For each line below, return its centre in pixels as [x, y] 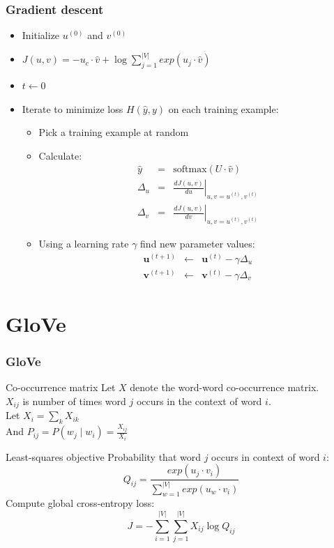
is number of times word [74, 401]
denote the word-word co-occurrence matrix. [225, 387]
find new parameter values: [198, 244]
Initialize [41, 35]
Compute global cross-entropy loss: [80, 503]
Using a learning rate [84, 244]
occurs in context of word [266, 456]
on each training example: [223, 108]
